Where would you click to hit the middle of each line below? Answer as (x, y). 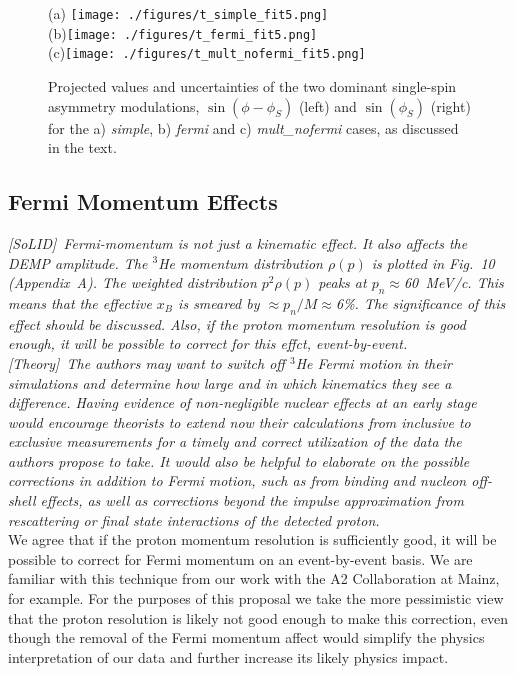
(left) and (327, 105)
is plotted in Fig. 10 (433, 262)
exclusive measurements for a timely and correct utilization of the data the (235, 441)
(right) (450, 105)
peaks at (342, 282)
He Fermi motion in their (373, 362)
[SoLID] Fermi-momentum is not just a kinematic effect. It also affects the (238, 242)
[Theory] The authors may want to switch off (146, 362)
